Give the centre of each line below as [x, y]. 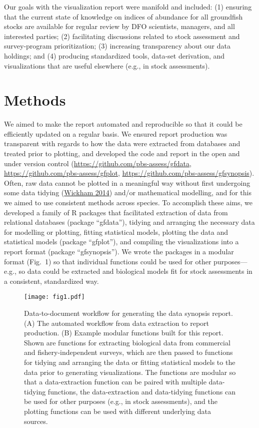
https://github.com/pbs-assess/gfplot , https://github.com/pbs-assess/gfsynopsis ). [129, 173]
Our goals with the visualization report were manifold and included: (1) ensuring [128, 7]
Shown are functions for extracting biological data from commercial [127, 342]
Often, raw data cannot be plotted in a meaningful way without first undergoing [127, 182]
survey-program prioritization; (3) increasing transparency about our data [117, 46]
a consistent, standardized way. [51, 281]
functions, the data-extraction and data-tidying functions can [141, 391]
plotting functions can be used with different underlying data [118, 411]
